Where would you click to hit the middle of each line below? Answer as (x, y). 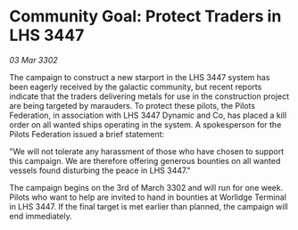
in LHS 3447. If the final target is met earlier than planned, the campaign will (149, 206)
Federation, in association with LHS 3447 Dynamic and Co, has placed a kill (148, 115)
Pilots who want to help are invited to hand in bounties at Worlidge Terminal (148, 197)
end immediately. (41, 216)
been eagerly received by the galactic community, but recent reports (136, 86)
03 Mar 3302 (33, 60)
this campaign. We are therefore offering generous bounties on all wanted (145, 160)
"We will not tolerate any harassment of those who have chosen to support (146, 151)
